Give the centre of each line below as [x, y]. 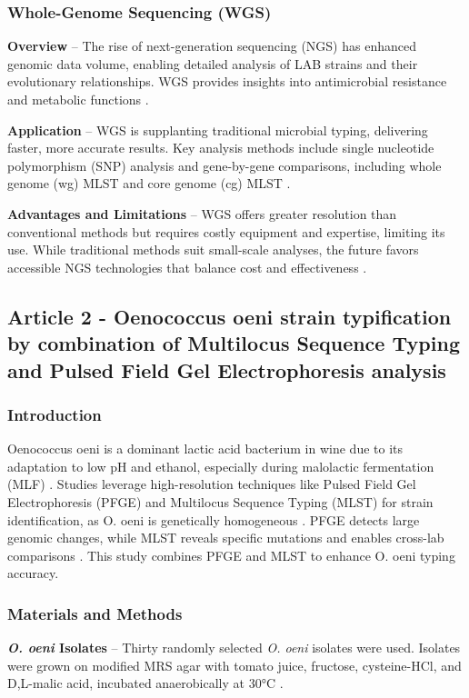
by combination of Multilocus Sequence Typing [234, 343]
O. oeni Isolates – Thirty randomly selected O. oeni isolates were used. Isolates [234, 648]
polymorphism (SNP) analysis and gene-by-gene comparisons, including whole [225, 165]
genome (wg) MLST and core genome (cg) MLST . [149, 183]
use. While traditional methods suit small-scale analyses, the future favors [213, 249]
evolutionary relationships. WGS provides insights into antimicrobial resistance [227, 81]
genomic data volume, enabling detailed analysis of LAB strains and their [213, 63]
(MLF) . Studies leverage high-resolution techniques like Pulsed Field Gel [212, 484]
